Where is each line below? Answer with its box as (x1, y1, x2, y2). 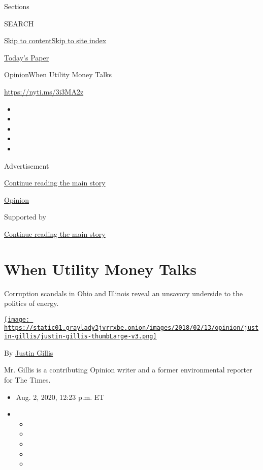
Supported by (4, 211, 46, 222)
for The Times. (4, 374, 51, 385)
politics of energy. (4, 298, 59, 308)
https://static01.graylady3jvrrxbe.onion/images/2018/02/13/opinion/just (4, 324, 259, 332)
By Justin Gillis (4, 347, 53, 358)
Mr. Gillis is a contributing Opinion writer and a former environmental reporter (4, 364, 252, 375)
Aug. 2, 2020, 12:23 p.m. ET (16, 391, 105, 402)
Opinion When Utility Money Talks (4, 69, 112, 80)
